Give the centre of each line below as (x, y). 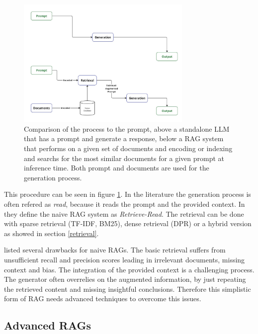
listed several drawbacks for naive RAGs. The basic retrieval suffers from (115, 250)
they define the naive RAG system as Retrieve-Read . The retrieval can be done (124, 213)
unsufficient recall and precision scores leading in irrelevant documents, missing (125, 259)
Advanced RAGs (48, 325)
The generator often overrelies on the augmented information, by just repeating (125, 279)
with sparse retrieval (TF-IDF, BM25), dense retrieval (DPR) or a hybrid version (128, 223)
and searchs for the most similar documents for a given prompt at (124, 158)
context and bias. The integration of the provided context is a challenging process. (129, 269)
